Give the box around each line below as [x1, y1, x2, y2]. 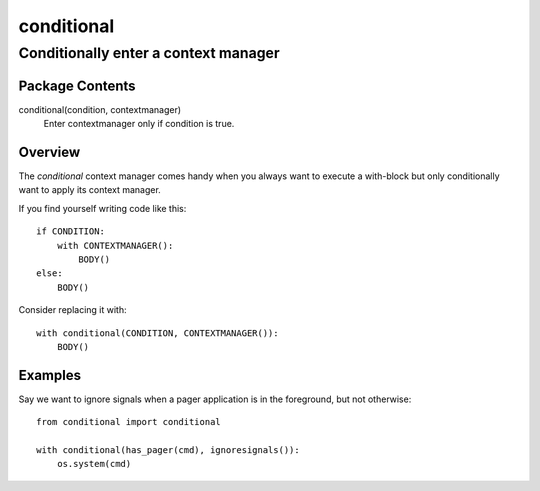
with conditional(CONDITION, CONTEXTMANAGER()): [36, 327, 279, 339]
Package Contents [18, 77, 136, 94]
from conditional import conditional [36, 416, 222, 428]
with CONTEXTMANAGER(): [56, 240, 174, 251]
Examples [18, 366, 82, 384]
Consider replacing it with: [18, 304, 127, 316]
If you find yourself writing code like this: [18, 202, 187, 214]
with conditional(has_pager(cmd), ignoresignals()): [36, 445, 300, 455]
